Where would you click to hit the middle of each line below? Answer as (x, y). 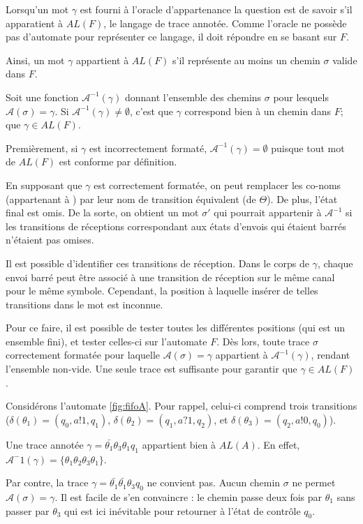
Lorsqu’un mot (37, 9)
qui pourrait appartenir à (268, 212)
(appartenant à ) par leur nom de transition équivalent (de (131, 199)
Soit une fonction (42, 97)
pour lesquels (301, 97)
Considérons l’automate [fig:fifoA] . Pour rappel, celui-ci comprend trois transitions (181, 406)
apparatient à (35, 23)
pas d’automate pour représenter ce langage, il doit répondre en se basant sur (171, 37)
